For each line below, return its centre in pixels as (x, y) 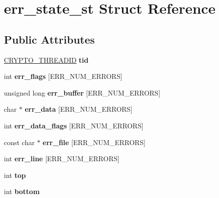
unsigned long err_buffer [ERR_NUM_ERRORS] (82, 92)
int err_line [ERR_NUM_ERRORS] (62, 159)
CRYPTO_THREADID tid (46, 60)
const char (19, 142)
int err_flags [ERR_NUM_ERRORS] (63, 76)
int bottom (22, 191)
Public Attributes (49, 39)
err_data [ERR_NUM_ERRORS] (79, 109)
